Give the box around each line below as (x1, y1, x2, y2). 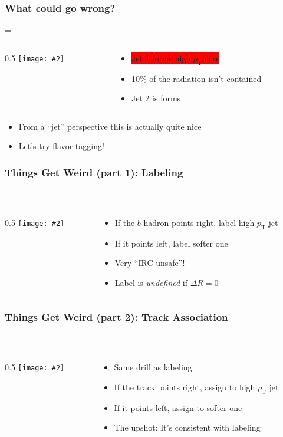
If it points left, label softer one (114, 236, 228, 249)
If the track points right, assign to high (114, 380, 255, 393)
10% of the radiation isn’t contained (131, 72, 262, 84)
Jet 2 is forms (131, 92, 181, 104)
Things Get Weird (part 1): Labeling (5, 165, 183, 179)
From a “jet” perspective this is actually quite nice (18, 120, 202, 132)
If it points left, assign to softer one (114, 401, 242, 413)
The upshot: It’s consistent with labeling (114, 421, 261, 433)
